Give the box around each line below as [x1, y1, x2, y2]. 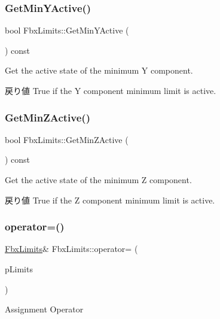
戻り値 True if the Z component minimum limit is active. [5, 193, 215, 206]
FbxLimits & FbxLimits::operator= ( [5, 242, 138, 255]
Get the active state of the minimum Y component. [5, 64, 193, 77]
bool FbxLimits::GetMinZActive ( [5, 133, 129, 145]
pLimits [5, 263, 33, 275]
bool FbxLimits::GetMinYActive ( [5, 24, 129, 37]
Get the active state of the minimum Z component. [5, 174, 192, 186]
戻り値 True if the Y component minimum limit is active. [5, 84, 216, 96]
